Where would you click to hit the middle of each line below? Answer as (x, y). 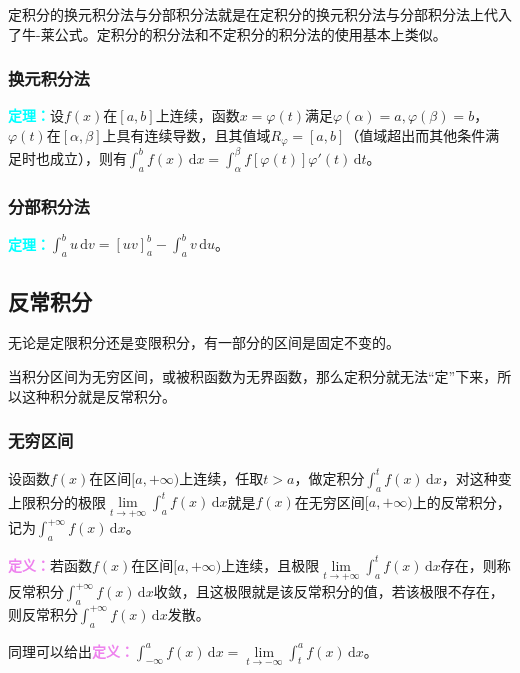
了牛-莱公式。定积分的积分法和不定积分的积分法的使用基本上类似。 (227, 33)
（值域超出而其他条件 (415, 135)
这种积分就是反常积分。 (98, 395)
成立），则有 (88, 157)
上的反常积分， (461, 501)
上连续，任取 (221, 477)
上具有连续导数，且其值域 (186, 135)
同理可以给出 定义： (71, 650)
